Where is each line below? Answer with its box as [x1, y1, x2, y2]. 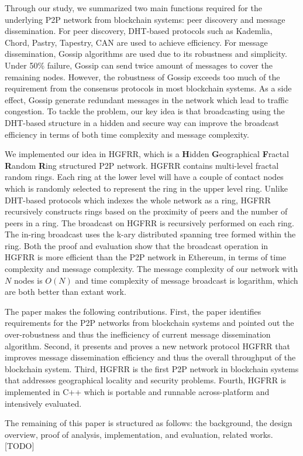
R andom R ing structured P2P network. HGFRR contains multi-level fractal [5, 159, 279, 171]
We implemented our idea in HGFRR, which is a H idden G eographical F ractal [5, 148, 289, 160]
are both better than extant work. [5, 285, 126, 298]
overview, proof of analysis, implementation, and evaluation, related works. [5, 428, 273, 440]
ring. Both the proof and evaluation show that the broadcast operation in [5, 239, 268, 251]
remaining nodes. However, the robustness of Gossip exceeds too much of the [5, 70, 280, 83]
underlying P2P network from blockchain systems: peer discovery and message [5, 13, 285, 25]
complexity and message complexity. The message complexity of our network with [5, 263, 298, 275]
